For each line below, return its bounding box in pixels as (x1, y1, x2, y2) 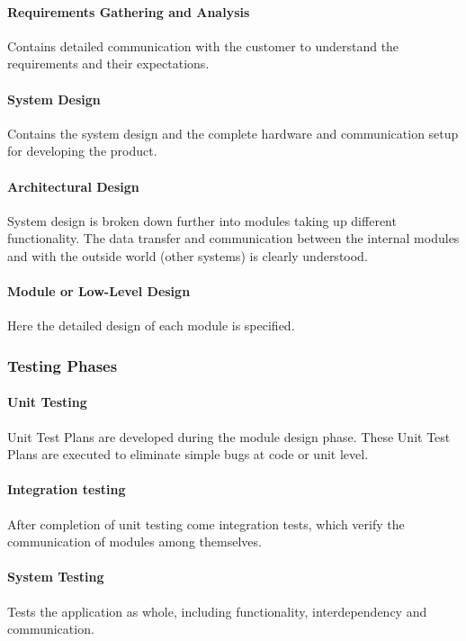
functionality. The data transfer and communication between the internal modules (7, 229, 460, 248)
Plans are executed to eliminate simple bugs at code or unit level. (7, 445, 369, 464)
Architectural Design (7, 176, 139, 195)
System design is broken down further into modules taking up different (7, 211, 397, 230)
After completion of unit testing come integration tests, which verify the (7, 514, 405, 533)
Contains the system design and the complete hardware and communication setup (7, 123, 459, 142)
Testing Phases (7, 354, 118, 376)
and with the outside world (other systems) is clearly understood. (7, 246, 368, 265)
